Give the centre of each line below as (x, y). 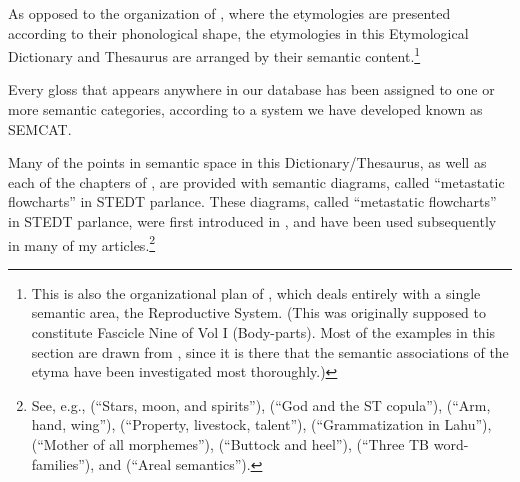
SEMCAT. (40, 128)
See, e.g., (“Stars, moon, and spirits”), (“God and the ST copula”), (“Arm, (261, 404)
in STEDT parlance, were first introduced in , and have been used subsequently (252, 221)
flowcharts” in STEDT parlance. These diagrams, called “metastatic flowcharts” (252, 201)
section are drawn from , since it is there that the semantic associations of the (270, 351)
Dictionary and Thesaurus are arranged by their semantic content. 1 (214, 54)
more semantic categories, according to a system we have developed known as (245, 109)
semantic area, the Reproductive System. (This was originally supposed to (258, 312)
